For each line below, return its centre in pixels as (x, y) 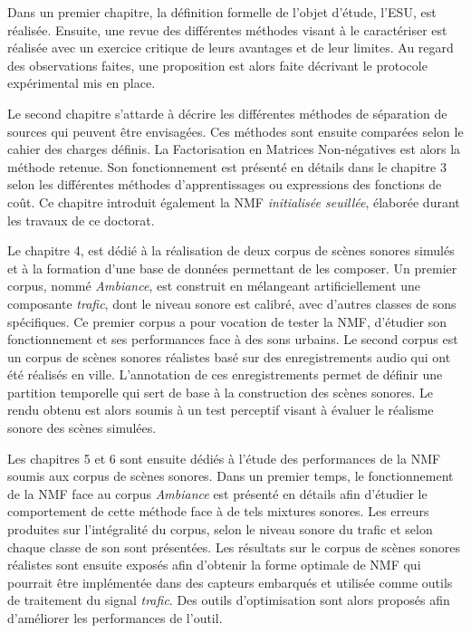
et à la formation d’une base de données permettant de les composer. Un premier (232, 268)
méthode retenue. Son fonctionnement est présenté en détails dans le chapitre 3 (227, 166)
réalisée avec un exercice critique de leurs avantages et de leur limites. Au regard (231, 48)
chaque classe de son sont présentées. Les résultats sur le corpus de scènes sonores (234, 547)
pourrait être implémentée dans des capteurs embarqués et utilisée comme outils (230, 582)
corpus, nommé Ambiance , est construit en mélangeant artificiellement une (214, 286)
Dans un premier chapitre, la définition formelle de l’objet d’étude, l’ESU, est (222, 12)
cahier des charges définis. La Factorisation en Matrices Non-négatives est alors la (234, 149)
